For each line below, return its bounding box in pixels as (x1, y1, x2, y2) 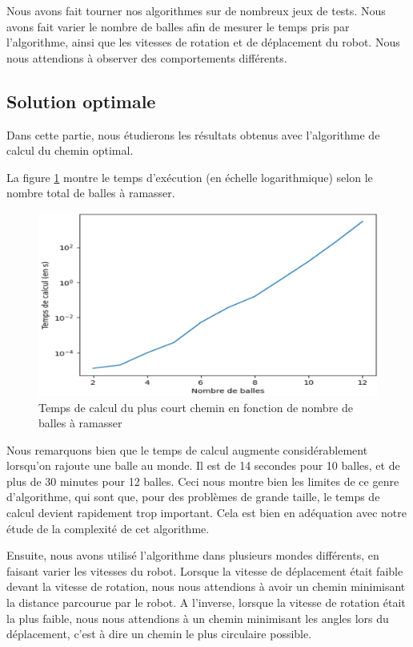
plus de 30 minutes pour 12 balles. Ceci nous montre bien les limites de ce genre (6, 472, 399, 489)
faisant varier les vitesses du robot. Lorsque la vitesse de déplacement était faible (6, 562, 403, 579)
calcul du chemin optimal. (6, 142, 134, 159)
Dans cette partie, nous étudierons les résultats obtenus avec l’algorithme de (6, 126, 380, 143)
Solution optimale (6, 88, 156, 113)
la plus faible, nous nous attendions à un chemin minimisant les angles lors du (6, 609, 389, 626)
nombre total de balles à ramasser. (6, 184, 175, 201)
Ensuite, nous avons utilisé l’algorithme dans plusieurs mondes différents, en (6, 547, 379, 564)
